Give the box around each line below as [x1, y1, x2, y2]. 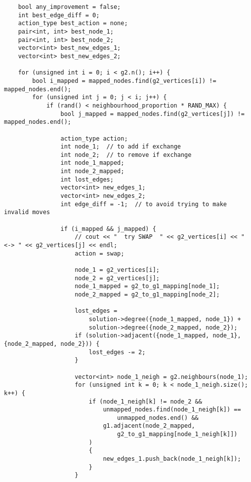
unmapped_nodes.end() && [117, 414, 199, 421]
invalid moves [4, 209, 50, 216]
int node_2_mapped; [60, 168, 125, 175]
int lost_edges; [60, 176, 114, 183]
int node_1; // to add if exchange [60, 143, 181, 150]
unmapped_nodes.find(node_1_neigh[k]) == [103, 406, 241, 413]
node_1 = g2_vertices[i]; [75, 266, 160, 273]
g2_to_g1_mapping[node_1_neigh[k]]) [117, 431, 238, 438]
